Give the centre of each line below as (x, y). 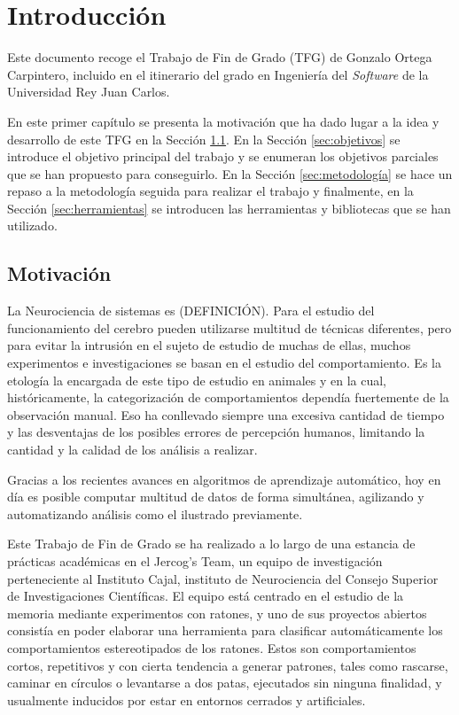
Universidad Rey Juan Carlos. (89, 92)
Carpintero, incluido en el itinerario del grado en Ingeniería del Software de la (218, 74)
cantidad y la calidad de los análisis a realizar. (132, 450)
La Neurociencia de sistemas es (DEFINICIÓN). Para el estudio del (191, 311)
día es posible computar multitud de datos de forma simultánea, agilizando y (216, 497)
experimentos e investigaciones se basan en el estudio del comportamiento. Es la (224, 363)
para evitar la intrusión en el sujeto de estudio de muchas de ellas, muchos (209, 345)
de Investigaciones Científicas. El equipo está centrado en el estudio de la (206, 596)
